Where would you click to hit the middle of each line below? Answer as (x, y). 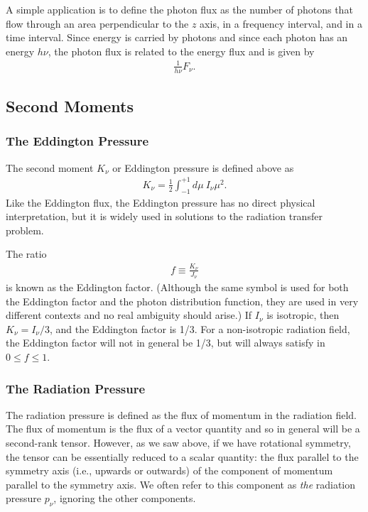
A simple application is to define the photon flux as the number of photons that (179, 9)
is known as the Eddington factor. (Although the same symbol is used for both (177, 287)
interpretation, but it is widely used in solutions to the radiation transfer (164, 216)
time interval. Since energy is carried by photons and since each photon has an (177, 37)
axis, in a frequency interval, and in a (281, 23)
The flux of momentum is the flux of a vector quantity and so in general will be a (183, 429)
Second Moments (70, 106)
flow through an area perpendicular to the (97, 23)
